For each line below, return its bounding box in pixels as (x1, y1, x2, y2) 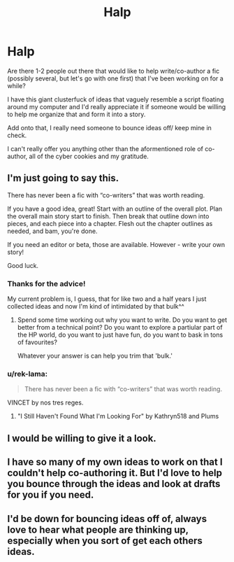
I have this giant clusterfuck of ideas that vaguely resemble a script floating (7, 95, 224, 104)
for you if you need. (7, 489, 94, 501)
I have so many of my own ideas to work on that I (7, 456, 223, 468)
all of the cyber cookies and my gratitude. (29, 152, 149, 160)
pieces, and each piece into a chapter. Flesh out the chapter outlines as (7, 219, 213, 227)
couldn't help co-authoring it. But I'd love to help (7, 467, 222, 479)
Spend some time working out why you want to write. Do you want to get (17, 316, 228, 324)
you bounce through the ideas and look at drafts (7, 478, 221, 490)
